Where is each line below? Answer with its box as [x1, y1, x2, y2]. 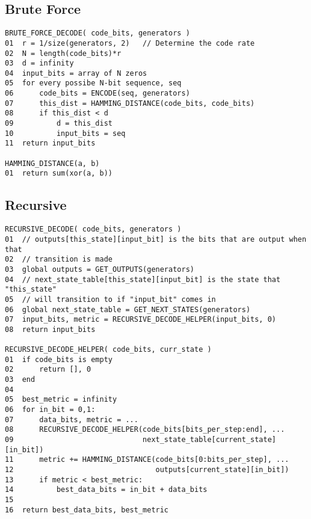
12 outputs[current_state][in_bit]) [5, 465, 289, 474]
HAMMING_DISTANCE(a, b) [5, 159, 100, 168]
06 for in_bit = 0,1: [5, 405, 96, 414]
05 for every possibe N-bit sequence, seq [5, 79, 182, 88]
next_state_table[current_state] [143, 435, 277, 444]
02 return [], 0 [5, 365, 91, 374]
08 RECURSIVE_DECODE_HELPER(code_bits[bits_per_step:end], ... [5, 425, 285, 434]
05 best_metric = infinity [5, 395, 117, 404]
